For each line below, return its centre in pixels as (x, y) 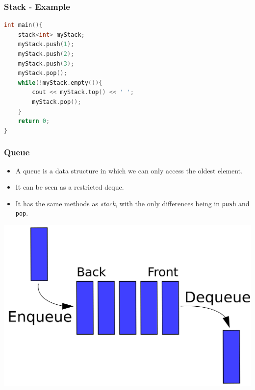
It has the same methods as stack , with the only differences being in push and (132, 203)
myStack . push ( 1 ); (46, 44)
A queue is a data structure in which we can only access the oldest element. (129, 170)
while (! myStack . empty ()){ (60, 83)
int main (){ (23, 25)
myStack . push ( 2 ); (46, 54)
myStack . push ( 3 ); (46, 63)
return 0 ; (34, 121)
